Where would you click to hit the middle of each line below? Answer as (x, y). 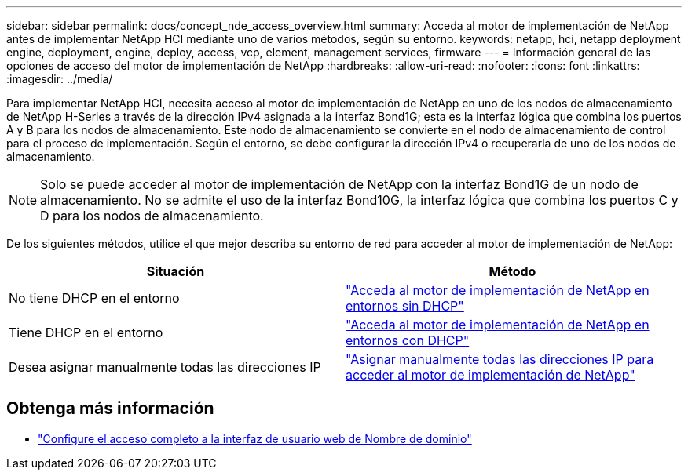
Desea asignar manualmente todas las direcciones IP (165, 367)
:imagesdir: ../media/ (60, 79)
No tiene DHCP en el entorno (94, 298)
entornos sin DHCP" (405, 306)
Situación (176, 271)
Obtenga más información (110, 409)
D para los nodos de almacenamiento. (152, 216)
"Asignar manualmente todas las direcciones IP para (500, 359)
